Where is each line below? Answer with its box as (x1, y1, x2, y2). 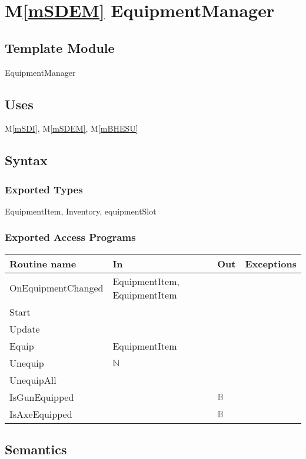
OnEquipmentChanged (9, 281, 104, 295)
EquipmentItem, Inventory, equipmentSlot (5, 205, 157, 217)
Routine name (9, 256, 76, 270)
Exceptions (245, 256, 297, 270)
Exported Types (5, 182, 83, 196)
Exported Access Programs (5, 230, 136, 244)
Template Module (5, 38, 115, 56)
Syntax (5, 151, 48, 169)
